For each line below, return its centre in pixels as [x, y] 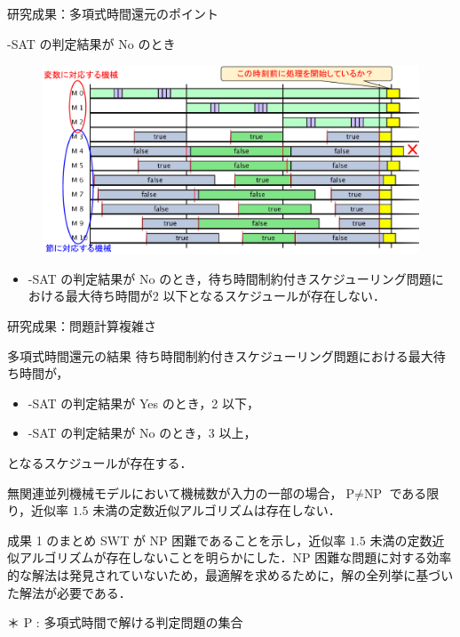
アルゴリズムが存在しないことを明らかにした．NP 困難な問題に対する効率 [235, 557]
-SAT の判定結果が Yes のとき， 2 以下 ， [144, 403]
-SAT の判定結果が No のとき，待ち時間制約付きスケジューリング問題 [230, 278]
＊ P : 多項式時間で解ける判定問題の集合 [125, 622]
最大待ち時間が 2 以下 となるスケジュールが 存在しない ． [226, 296]
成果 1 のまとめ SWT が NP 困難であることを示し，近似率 [177, 540]
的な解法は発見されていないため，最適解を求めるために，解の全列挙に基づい [230, 574]
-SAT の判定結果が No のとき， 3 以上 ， [142, 433]
